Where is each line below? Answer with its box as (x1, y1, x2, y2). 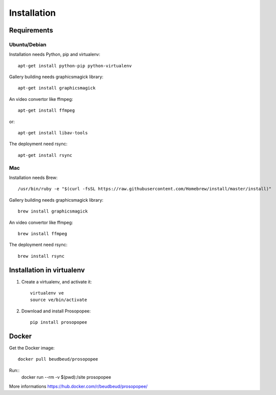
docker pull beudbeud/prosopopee (18, 357, 98, 362)
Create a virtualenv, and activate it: (21, 278, 92, 285)
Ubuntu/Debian (9, 41, 47, 48)
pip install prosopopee (30, 320, 87, 325)
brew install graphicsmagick (18, 209, 88, 214)
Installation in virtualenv (9, 266, 85, 274)
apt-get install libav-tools (18, 130, 88, 136)
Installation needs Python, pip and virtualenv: (9, 52, 101, 58)
